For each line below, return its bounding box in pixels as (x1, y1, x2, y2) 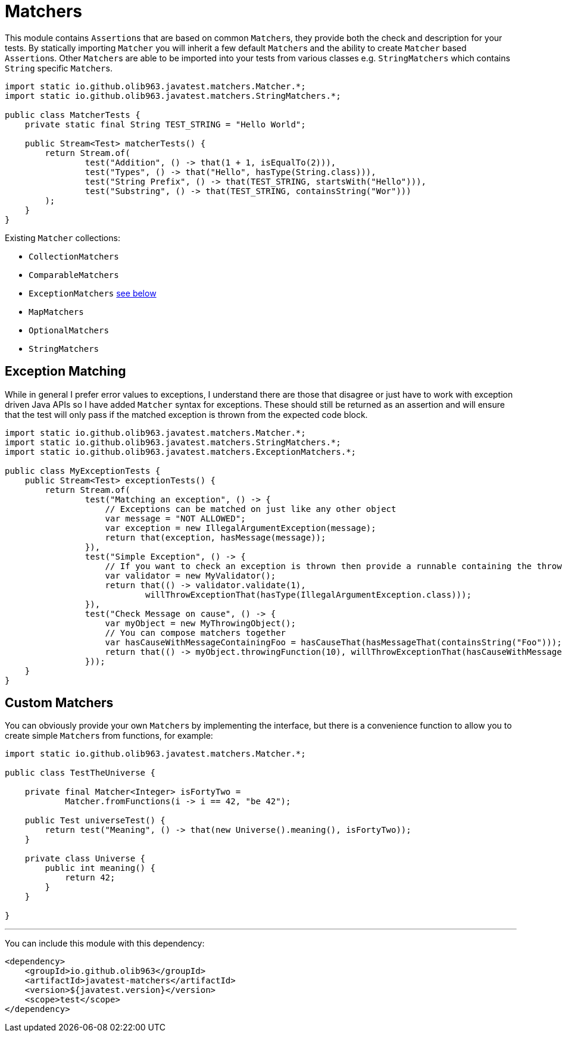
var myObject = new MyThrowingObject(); (105, 618, 296, 628)
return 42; (65, 873, 115, 883)
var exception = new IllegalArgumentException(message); (105, 523, 376, 533)
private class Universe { (24, 854, 146, 864)
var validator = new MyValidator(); (105, 570, 276, 580)
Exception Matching (5, 364, 126, 379)
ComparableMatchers (29, 270, 119, 280)
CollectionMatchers (29, 251, 119, 261)
